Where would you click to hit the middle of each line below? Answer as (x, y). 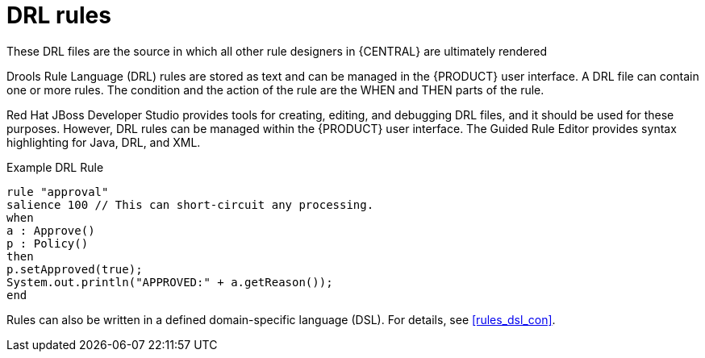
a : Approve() (51, 230)
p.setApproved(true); (75, 269)
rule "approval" (58, 191)
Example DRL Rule (55, 167)
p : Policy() (48, 243)
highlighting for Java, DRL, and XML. (104, 142)
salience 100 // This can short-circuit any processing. (190, 204)
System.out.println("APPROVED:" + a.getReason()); (170, 282)
